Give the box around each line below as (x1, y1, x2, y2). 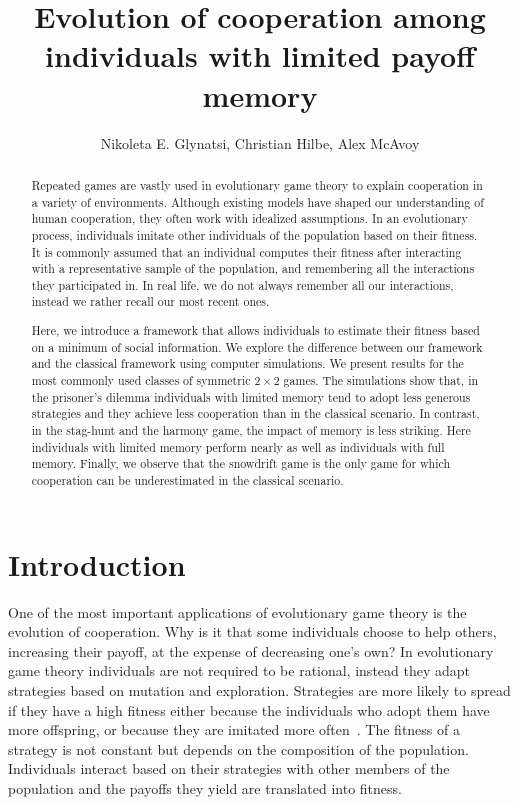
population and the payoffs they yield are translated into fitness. (8, 777, 402, 798)
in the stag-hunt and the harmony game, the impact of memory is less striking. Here (31, 421, 471, 438)
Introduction (8, 543, 186, 584)
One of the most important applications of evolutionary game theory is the (8, 601, 467, 622)
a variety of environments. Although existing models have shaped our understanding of (31, 193, 484, 210)
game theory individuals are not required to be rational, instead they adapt (8, 660, 471, 681)
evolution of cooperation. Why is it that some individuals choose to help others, (8, 621, 497, 642)
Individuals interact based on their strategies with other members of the (8, 758, 450, 779)
